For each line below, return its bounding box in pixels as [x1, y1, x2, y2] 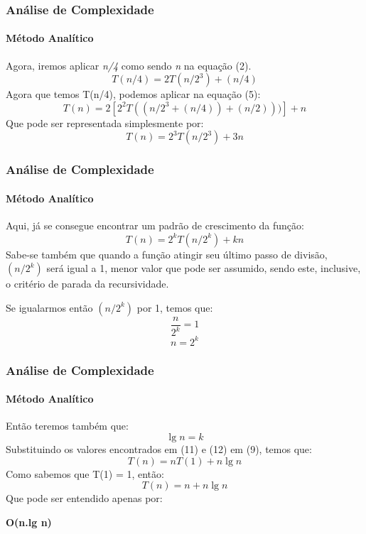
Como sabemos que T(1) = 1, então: [6, 466, 164, 481]
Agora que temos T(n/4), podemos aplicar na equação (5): [6, 87, 261, 102]
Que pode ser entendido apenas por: [6, 491, 163, 506]
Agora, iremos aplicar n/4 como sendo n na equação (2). [6, 58, 252, 72]
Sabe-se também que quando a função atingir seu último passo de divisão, [6, 246, 328, 261]
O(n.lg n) [6, 514, 52, 529]
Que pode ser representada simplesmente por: [6, 115, 204, 130]
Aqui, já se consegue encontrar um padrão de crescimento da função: [6, 218, 304, 233]
